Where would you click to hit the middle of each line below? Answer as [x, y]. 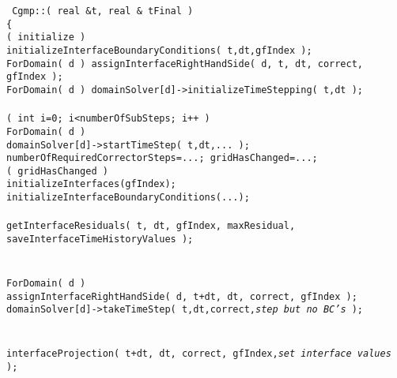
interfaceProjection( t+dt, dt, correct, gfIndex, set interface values [199, 354]
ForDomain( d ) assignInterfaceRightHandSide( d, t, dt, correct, [185, 64]
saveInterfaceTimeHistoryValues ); [100, 240]
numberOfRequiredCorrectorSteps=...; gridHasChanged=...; [162, 158]
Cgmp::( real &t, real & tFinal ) [103, 11]
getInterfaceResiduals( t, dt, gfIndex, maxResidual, [151, 226]
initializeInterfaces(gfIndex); [91, 184]
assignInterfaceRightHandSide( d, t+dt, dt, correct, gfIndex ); [182, 296]
